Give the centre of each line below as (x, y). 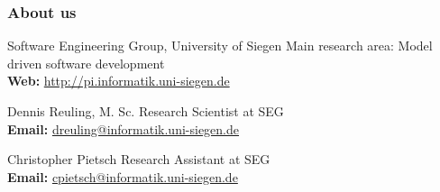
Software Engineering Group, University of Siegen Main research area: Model (220, 46)
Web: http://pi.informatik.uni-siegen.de (119, 81)
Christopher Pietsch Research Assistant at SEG (139, 159)
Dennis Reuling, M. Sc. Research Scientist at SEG (146, 111)
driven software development (86, 63)
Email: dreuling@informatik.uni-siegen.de (124, 128)
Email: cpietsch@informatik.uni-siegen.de (123, 176)
